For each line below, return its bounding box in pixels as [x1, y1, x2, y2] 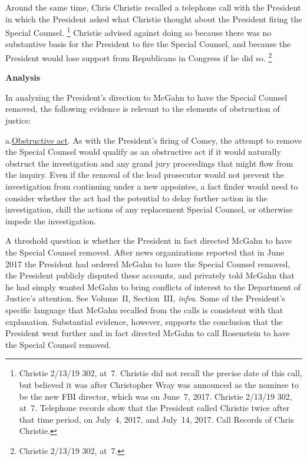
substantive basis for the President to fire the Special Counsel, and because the [5, 38, 291, 50]
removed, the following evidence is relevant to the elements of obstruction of [5, 102, 280, 115]
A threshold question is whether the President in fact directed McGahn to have [5, 234, 292, 247]
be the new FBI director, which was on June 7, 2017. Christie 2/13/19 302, [19, 390, 292, 402]
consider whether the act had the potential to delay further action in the [5, 191, 268, 204]
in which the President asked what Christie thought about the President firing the [5, 12, 302, 25]
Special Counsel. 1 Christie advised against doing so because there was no [5, 25, 272, 38]
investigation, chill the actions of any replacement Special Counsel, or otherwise [5, 203, 293, 215]
